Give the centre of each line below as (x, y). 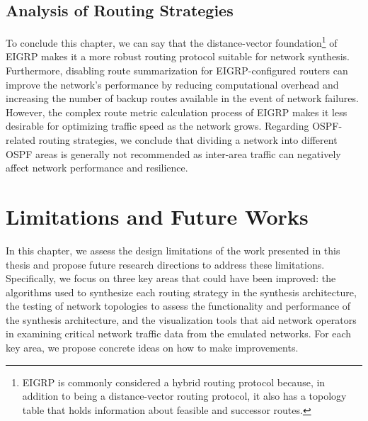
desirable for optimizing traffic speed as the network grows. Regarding (157, 126)
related (21, 140)
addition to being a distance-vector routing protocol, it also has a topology (184, 396)
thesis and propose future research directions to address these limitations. (165, 264)
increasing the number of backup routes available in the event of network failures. (182, 98)
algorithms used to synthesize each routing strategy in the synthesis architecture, (181, 292)
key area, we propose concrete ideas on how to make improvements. (152, 348)
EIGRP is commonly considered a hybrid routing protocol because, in (174, 382)
